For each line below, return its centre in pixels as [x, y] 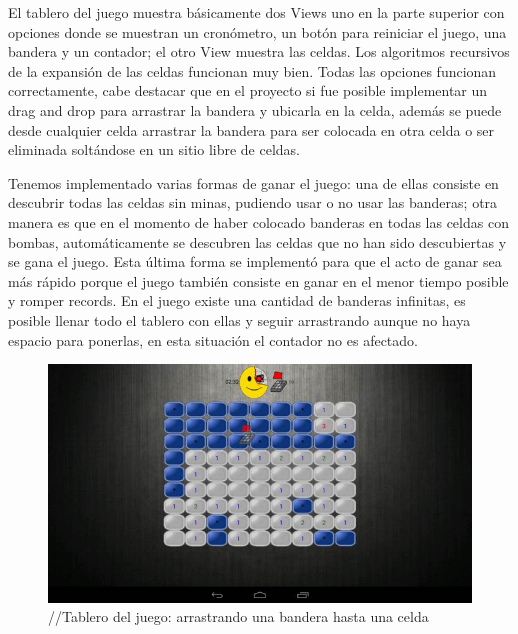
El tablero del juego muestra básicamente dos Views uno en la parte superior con [256, 12]
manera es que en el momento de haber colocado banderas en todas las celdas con [258, 221]
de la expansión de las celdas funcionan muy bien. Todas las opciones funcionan [252, 70]
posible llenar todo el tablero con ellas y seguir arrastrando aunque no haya [239, 319]
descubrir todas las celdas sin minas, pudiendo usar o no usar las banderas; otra [253, 202]
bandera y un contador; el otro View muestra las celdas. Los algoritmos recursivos [259, 51]
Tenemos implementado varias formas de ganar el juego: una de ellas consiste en [253, 182]
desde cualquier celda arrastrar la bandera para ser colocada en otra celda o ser [251, 129]
